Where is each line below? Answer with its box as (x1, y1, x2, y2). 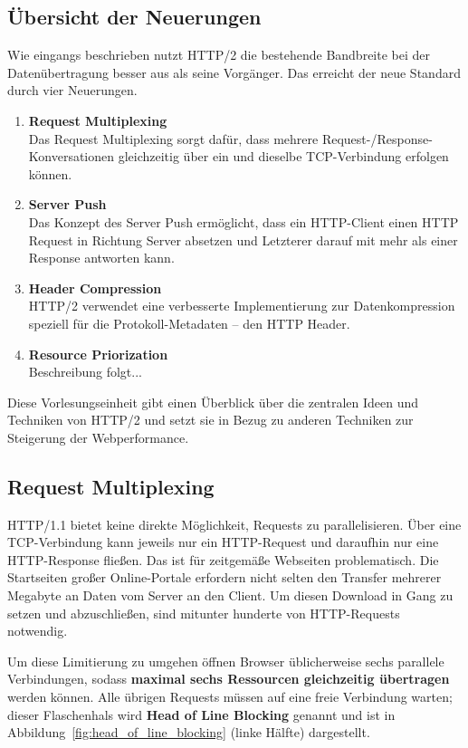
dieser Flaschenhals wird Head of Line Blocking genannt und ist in (7, 705, 396, 724)
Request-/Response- (321, 129, 433, 148)
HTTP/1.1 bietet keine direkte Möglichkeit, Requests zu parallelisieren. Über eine (7, 514, 462, 533)
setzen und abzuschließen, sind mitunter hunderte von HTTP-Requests (7, 603, 400, 622)
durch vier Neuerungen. (7, 81, 138, 100)
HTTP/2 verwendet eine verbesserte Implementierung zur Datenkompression (28, 296, 455, 315)
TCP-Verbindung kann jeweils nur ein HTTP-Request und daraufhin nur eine (7, 532, 439, 551)
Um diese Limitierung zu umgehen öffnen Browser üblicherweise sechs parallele (7, 651, 444, 670)
